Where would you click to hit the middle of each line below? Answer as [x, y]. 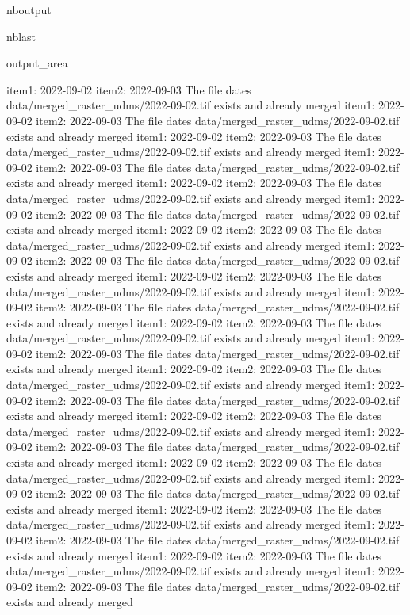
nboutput [29, 10]
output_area [37, 63]
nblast [21, 36]
